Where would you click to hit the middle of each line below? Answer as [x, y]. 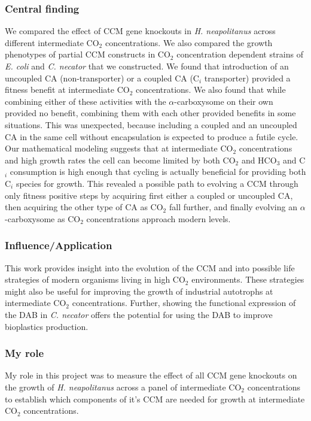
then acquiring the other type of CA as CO [84, 207]
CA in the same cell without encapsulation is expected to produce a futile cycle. [152, 136]
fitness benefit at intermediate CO [67, 90]
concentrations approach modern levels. [158, 218]
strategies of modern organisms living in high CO [95, 279]
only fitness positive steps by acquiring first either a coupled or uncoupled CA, [149, 195]
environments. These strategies [248, 279]
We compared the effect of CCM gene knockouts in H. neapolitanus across [140, 31]
